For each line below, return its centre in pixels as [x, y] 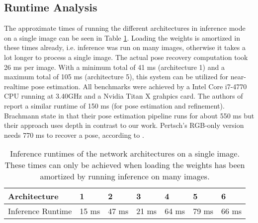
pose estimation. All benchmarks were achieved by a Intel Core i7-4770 [139, 86]
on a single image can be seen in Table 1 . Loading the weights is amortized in [122, 37]
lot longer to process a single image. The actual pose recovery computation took [126, 57]
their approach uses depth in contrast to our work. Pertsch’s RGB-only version [124, 125]
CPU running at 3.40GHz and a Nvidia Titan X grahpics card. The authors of [124, 96]
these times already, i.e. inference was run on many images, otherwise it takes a [125, 47]
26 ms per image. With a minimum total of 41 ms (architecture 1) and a [114, 67]
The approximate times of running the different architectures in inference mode [125, 28]
